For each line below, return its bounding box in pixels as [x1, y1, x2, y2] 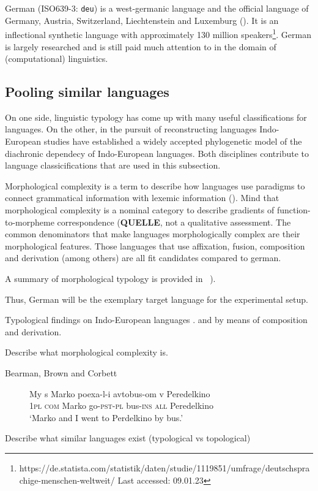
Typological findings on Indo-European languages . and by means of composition [5, 313, 308, 326]
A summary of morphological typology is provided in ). [5, 272, 216, 285]
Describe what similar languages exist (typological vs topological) [5, 432, 251, 444]
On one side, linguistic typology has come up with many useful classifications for [5, 110, 307, 123]
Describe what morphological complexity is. [5, 346, 168, 359]
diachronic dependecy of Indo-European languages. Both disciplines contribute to [5, 147, 309, 159]
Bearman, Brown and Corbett [5, 366, 117, 379]
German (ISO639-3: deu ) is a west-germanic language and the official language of [5, 2, 309, 14]
